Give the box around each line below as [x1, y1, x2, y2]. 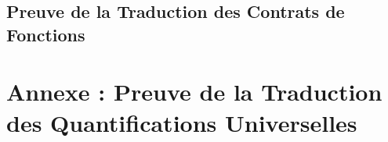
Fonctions [6, 22, 85, 46]
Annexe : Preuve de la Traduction [6, 76, 383, 108]
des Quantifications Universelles [6, 106, 357, 138]
